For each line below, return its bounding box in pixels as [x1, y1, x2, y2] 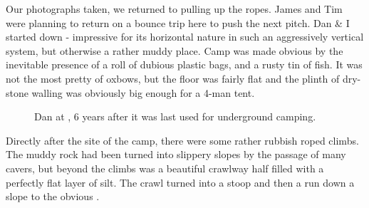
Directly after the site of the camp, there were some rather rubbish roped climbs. [6, 132, 359, 147]
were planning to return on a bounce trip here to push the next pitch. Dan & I [6, 15, 350, 30]
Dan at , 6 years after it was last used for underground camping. [34, 109, 316, 124]
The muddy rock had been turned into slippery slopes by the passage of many [6, 147, 346, 162]
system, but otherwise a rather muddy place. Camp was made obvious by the [6, 43, 343, 58]
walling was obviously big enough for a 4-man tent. [31, 85, 255, 100]
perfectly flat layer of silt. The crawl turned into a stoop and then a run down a [6, 175, 355, 189]
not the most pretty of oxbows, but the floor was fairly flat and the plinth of [6, 71, 340, 85]
